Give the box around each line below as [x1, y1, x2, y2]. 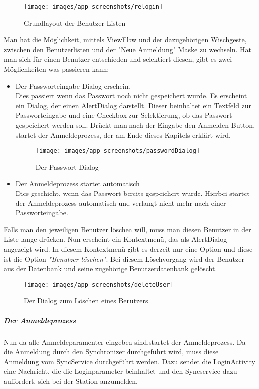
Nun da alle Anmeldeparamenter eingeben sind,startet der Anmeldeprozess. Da [4, 336, 246, 347]
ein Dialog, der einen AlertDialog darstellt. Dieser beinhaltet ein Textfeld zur [15, 100, 252, 110]
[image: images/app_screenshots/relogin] [24, 3, 163, 10]
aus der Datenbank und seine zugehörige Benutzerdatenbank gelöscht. [4, 263, 217, 274]
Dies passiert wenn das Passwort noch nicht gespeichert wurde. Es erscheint [15, 90, 247, 101]
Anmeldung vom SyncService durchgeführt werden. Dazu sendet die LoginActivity [4, 356, 255, 366]
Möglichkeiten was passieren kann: [4, 64, 109, 74]
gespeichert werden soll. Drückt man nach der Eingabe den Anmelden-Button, [15, 120, 255, 130]
